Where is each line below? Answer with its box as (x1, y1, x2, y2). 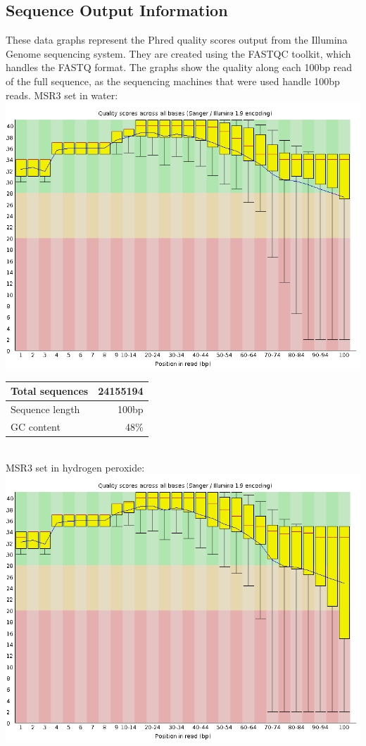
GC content (11, 419, 61, 434)
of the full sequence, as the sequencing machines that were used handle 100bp (6, 73, 340, 88)
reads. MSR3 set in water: (6, 87, 118, 102)
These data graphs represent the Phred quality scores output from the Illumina (6, 32, 348, 47)
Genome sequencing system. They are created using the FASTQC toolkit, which (6, 46, 351, 61)
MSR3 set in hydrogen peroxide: (6, 460, 145, 474)
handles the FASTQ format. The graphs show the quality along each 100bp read (6, 60, 353, 75)
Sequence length (11, 402, 80, 417)
